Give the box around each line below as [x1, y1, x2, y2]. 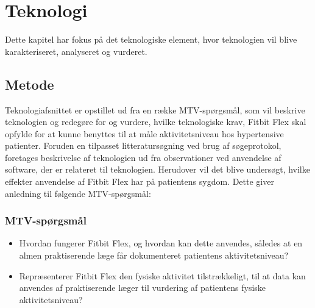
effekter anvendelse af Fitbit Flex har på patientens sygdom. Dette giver [5, 175, 274, 188]
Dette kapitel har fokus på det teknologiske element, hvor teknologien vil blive [5, 33, 297, 46]
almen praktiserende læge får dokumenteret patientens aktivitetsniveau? [19, 249, 289, 262]
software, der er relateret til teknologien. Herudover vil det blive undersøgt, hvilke [5, 163, 310, 176]
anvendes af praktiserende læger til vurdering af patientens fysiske [19, 281, 266, 294]
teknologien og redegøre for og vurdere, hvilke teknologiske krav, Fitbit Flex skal [5, 115, 306, 128]
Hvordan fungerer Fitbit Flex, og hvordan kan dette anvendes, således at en [19, 237, 303, 249]
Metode [5, 74, 54, 93]
